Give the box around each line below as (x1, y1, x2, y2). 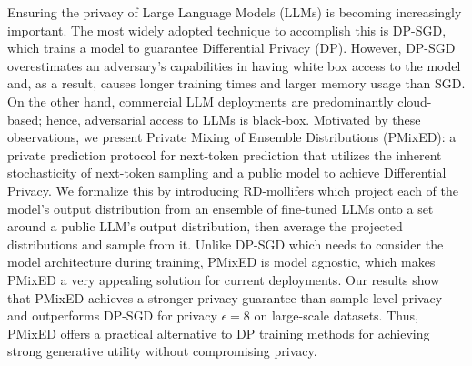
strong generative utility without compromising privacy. (7, 341, 317, 361)
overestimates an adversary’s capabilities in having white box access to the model (7, 56, 461, 75)
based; (7, 109, 43, 128)
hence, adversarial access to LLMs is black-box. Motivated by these (45, 109, 421, 128)
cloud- (397, 91, 432, 110)
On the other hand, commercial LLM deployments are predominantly (7, 91, 394, 110)
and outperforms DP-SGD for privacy (7, 306, 217, 325)
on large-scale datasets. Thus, (254, 306, 418, 325)
